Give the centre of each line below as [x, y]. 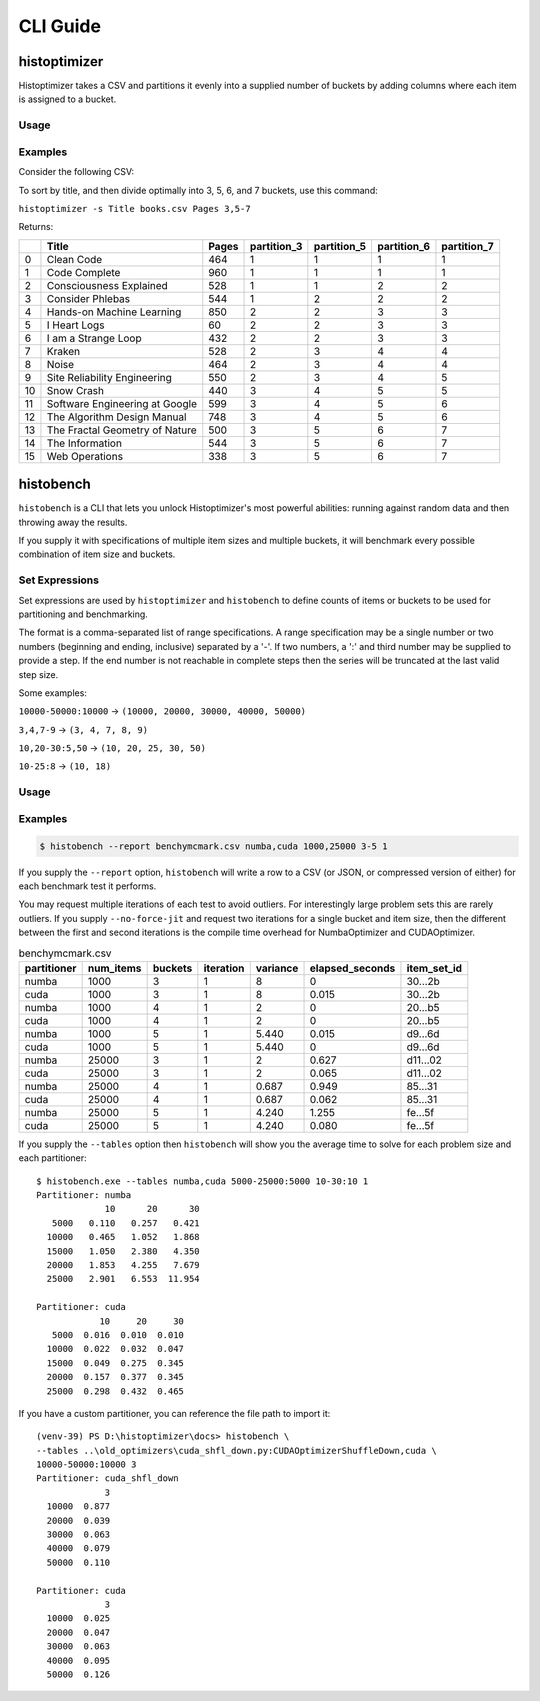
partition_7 [467, 246]
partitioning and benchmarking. [83, 614]
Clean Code [74, 259]
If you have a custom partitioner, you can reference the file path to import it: [174, 1413]
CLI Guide [60, 26]
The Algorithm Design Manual [116, 417]
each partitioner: [52, 1158]
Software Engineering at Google [121, 403]
